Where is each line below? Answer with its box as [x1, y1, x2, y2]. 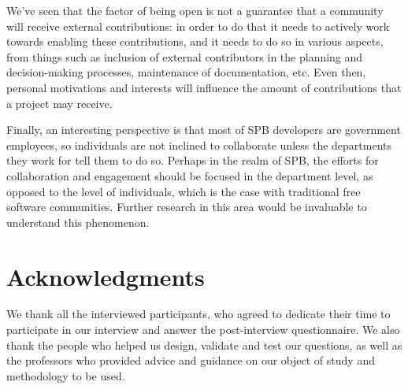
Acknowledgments [6, 260, 205, 292]
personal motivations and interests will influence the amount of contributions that [6, 79, 402, 95]
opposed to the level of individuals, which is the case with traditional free [6, 183, 361, 199]
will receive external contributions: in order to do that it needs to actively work [6, 17, 390, 34]
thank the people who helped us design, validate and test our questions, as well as [6, 336, 402, 353]
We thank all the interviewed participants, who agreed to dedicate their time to [6, 306, 391, 322]
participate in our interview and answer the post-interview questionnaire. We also [6, 321, 400, 338]
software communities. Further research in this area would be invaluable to [6, 198, 367, 215]
